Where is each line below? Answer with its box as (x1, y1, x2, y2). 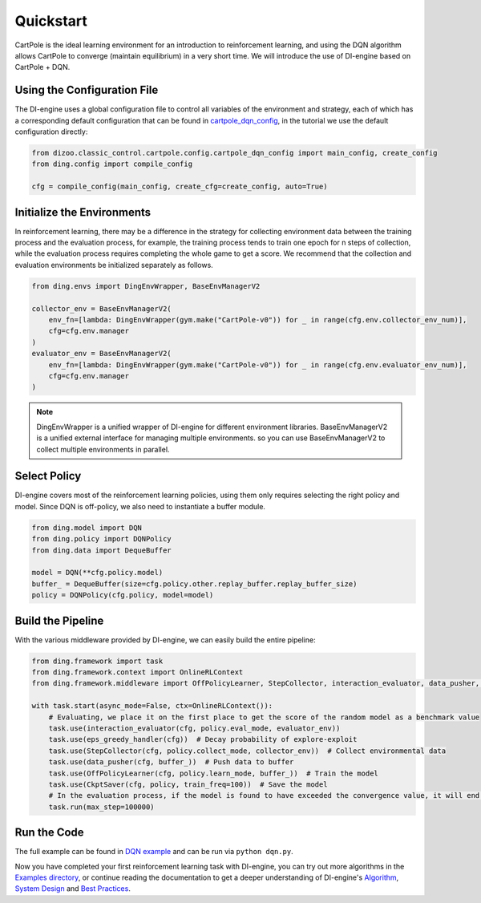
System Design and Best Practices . (14, 884, 131, 893)
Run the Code (14, 826, 84, 840)
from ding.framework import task (31, 656, 164, 666)
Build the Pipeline (14, 613, 104, 627)
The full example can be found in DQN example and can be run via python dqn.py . (14, 847, 293, 856)
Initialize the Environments (14, 205, 152, 219)
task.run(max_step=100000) (48, 802, 156, 812)
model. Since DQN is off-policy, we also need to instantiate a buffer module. (14, 501, 266, 511)
